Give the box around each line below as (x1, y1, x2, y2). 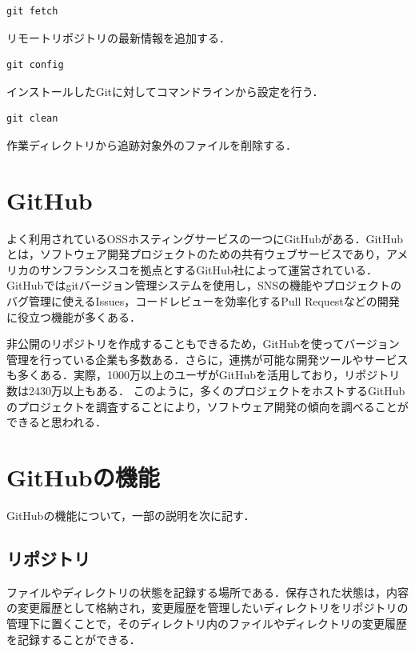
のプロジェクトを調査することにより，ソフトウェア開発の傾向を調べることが (6, 398, 409, 414)
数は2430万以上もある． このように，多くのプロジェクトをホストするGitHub (6, 382, 405, 399)
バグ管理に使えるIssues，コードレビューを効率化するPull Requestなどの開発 (6, 293, 400, 310)
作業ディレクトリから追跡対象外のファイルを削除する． (6, 136, 297, 153)
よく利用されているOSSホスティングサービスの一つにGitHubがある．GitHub (6, 230, 403, 246)
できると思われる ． (6, 414, 107, 430)
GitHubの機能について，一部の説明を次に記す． (6, 506, 255, 523)
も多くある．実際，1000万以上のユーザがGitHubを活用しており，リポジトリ (6, 366, 401, 383)
